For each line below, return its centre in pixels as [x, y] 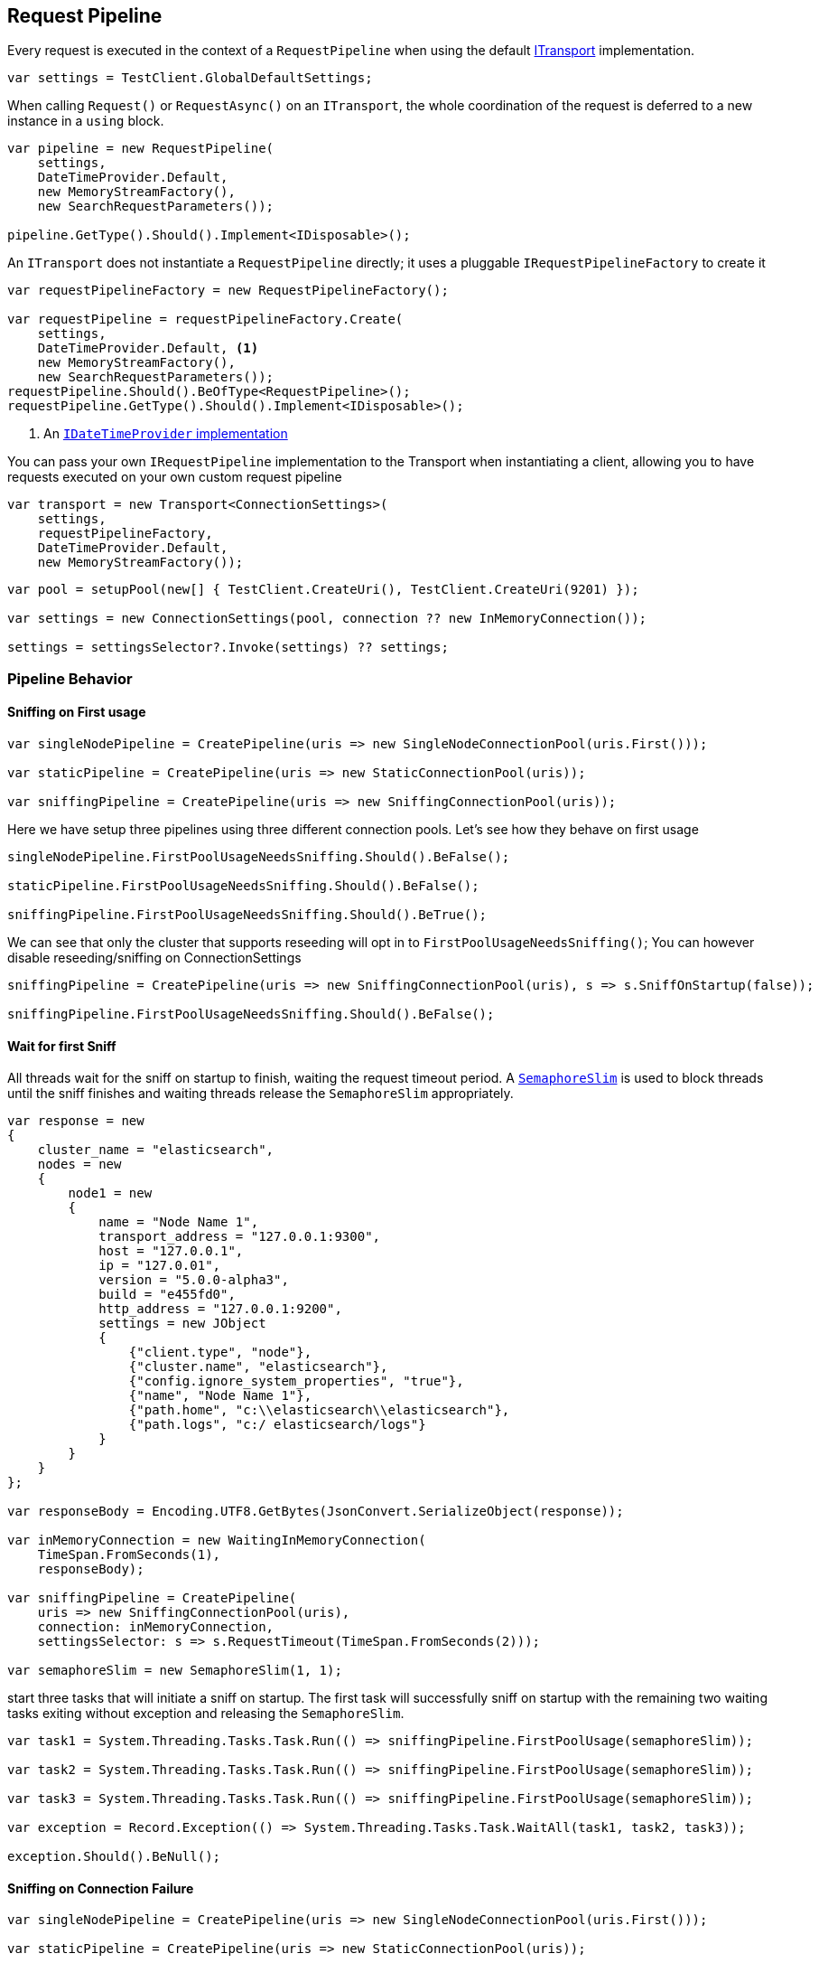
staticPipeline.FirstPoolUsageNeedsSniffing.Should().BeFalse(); [243, 886]
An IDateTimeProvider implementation [166, 434]
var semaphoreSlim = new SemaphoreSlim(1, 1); [175, 1671]
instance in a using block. [86, 121]
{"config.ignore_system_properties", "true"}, [296, 1381]
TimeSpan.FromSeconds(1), [129, 1555]
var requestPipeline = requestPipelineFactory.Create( [205, 319]
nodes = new [79, 1165]
